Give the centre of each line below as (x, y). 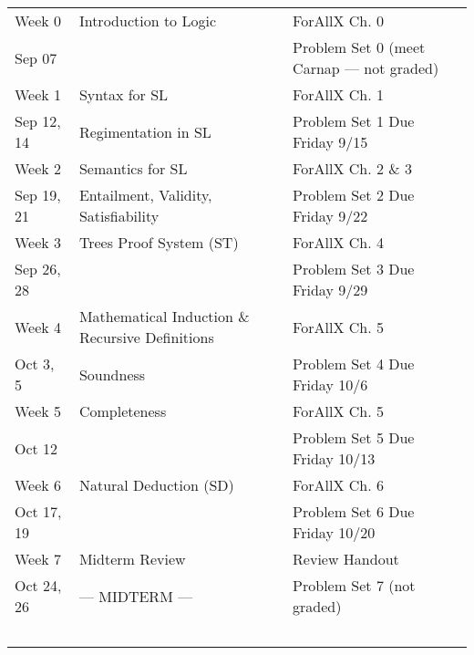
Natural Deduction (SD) (156, 485)
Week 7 (38, 559)
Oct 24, (38, 585)
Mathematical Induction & (164, 316)
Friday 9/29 (330, 290)
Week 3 (38, 242)
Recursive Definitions (146, 337)
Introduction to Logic (147, 21)
